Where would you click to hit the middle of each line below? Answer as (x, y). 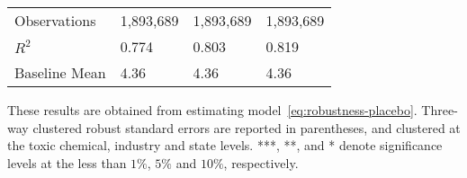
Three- (440, 110)
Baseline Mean (60, 72)
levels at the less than (67, 162)
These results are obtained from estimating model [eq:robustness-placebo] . (212, 110)
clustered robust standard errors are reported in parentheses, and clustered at (247, 127)
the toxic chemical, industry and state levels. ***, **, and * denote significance (225, 145)
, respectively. (261, 162)
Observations (55, 20)
